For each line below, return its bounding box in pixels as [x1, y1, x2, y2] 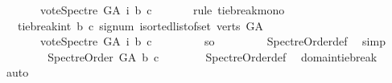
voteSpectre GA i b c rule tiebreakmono [39, 2, 285, 18]
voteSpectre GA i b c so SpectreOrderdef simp [39, 33, 386, 49]
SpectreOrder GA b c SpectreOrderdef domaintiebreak [47, 48, 378, 65]
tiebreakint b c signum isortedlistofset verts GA [17, 17, 264, 34]
